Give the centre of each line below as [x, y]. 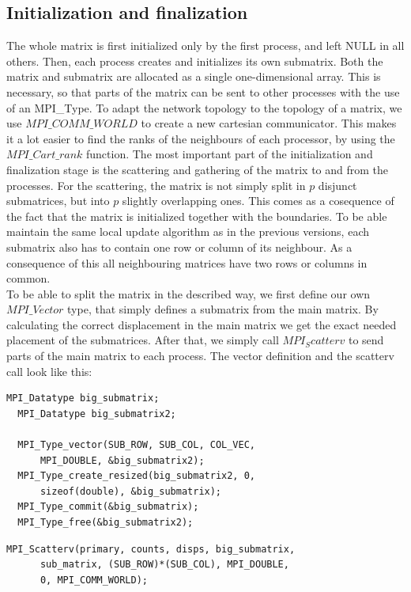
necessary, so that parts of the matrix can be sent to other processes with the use [203, 91]
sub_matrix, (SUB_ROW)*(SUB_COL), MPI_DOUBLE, [164, 565]
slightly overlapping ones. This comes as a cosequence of [258, 201]
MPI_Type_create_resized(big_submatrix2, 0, [136, 476]
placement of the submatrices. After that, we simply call [143, 340]
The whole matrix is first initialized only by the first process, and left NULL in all [205, 46]
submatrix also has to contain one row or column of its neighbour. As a [179, 247]
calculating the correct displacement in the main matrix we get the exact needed [202, 324]
